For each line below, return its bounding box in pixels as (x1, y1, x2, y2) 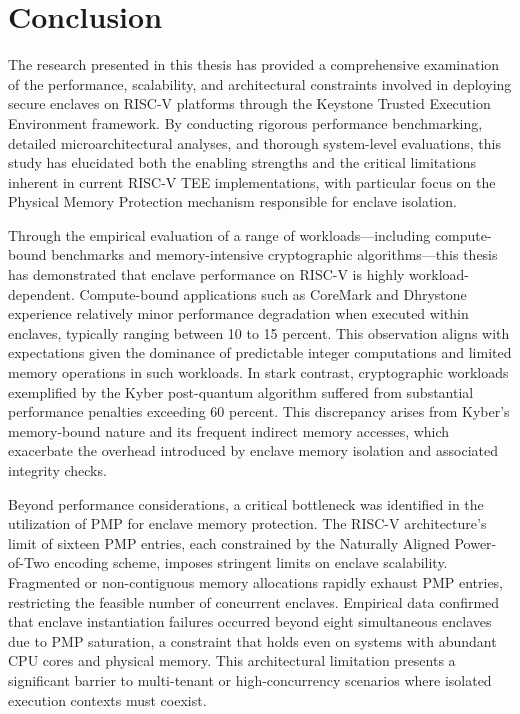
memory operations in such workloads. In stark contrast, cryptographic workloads (8, 362, 509, 383)
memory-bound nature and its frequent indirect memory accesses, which (8, 420, 450, 441)
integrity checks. (8, 460, 107, 480)
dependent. (8, 283, 75, 304)
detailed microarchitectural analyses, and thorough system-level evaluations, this (8, 132, 501, 153)
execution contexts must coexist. (8, 689, 207, 710)
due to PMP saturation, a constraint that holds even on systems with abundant (8, 630, 497, 651)
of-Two (8, 552, 50, 573)
